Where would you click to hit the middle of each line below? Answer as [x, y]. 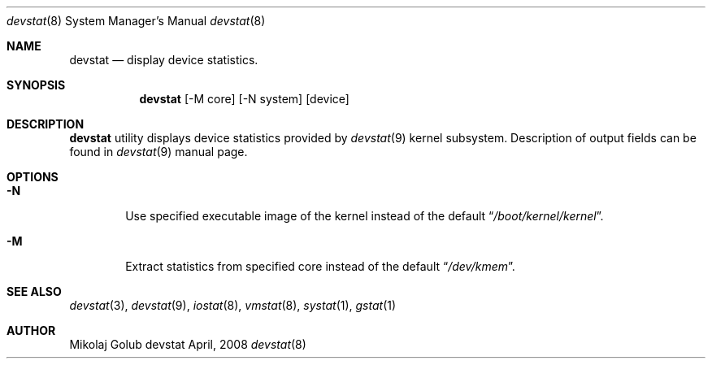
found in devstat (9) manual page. [158, 152]
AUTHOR [31, 330]
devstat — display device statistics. [164, 60]
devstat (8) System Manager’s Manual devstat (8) [136, 21]
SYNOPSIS [36, 85]
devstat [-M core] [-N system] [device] [244, 99]
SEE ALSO [34, 291]
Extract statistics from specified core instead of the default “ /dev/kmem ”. [320, 266]
